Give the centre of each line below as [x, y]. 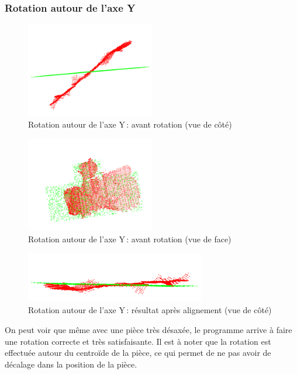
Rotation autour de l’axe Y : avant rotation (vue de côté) [130, 124]
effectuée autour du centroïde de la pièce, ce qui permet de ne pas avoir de [138, 353]
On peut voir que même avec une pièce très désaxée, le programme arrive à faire [148, 329]
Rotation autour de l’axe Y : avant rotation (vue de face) [130, 239]
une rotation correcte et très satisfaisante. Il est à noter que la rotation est [138, 341]
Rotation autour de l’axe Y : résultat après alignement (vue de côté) [150, 310]
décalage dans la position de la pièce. [71, 364]
